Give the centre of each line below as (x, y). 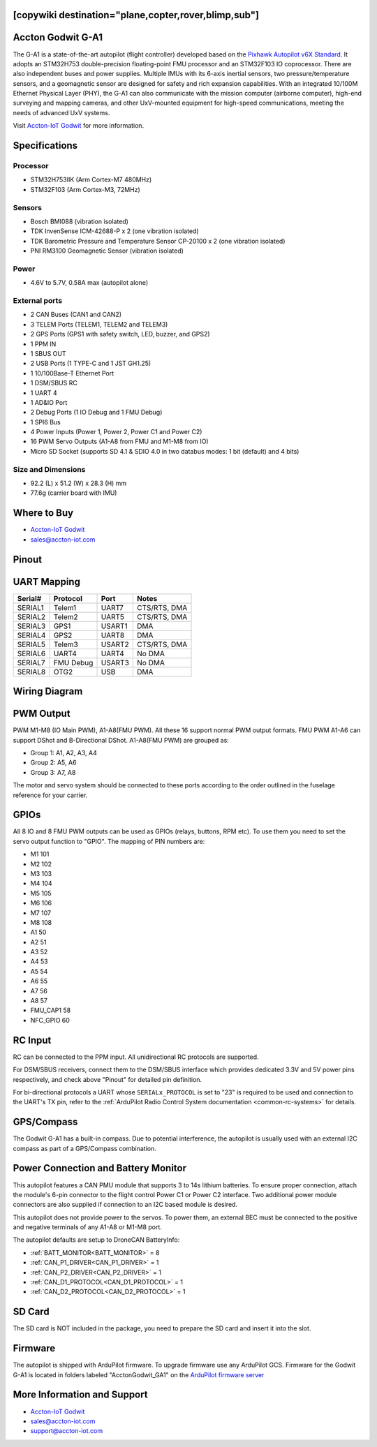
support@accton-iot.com (67, 1431)
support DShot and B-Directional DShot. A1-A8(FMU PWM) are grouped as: (121, 740)
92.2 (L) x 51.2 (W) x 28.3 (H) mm (79, 483)
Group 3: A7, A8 (53, 772)
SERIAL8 (31, 671)
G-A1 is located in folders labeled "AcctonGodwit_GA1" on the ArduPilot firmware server (139, 1374)
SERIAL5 (31, 644)
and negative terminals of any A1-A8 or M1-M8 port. (87, 1227)
